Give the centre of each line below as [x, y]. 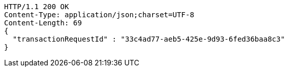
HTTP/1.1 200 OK [37, 7]
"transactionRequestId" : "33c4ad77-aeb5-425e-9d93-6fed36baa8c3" [149, 39]
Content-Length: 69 [43, 23]
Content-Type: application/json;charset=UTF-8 [99, 15]
